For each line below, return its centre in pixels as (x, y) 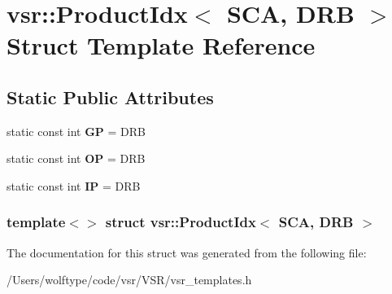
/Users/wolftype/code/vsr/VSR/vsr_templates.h (129, 280)
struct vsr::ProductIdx (181, 222)
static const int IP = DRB (74, 185)
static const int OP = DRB (76, 158)
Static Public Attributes (110, 97)
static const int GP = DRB (76, 131)
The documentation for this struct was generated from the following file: (187, 252)
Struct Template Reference (161, 45)
